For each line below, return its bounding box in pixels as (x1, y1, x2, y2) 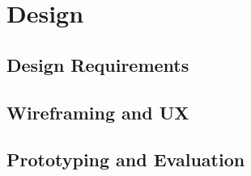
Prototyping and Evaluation (6, 147, 245, 172)
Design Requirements (6, 52, 189, 77)
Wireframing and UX (6, 99, 189, 124)
